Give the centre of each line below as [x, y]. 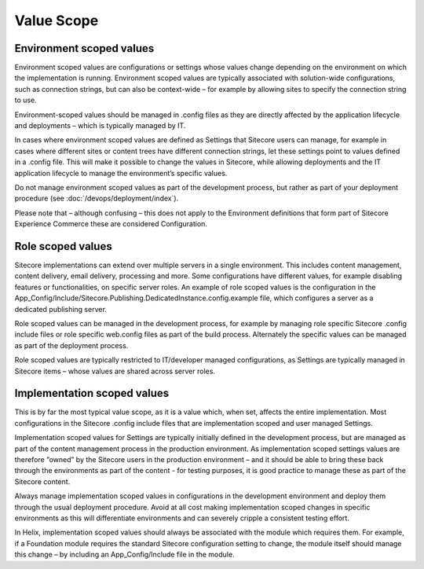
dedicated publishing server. [61, 309]
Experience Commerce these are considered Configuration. [111, 224]
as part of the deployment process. [71, 345]
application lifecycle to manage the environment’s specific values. [121, 173]
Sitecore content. [42, 481]
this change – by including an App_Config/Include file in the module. [124, 555]
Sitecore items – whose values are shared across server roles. [115, 371]
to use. [26, 100]
